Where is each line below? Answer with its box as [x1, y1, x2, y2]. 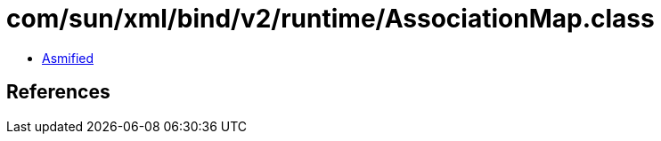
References [6, 81, 110, 104]
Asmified [42, 50, 94, 66]
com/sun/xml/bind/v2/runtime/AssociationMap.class [6, 4, 655, 34]
